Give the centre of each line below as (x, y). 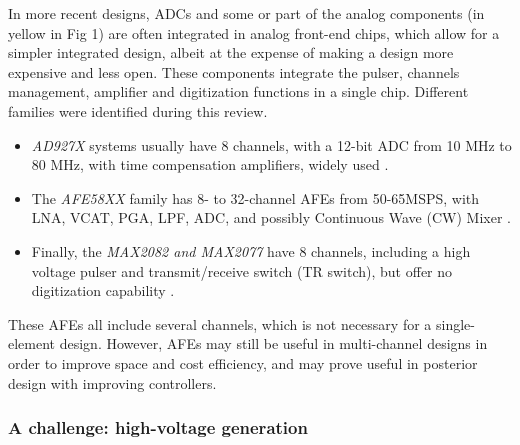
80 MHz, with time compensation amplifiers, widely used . (210, 164)
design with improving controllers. (112, 382)
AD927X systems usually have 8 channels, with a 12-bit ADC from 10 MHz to (271, 144)
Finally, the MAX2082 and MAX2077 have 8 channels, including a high (251, 250)
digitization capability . (103, 290)
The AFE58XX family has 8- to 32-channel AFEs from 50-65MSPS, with (255, 197)
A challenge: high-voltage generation (158, 427)
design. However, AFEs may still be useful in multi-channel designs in (273, 343)
